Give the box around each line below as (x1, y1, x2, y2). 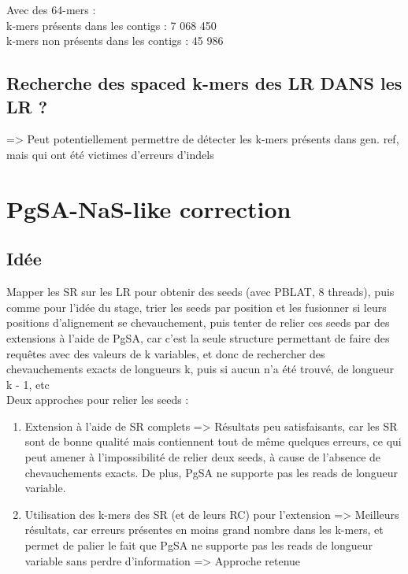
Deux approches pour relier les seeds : (6, 391, 189, 408)
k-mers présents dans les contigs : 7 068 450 (6, 17, 217, 33)
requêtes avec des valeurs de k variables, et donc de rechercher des (6, 345, 325, 361)
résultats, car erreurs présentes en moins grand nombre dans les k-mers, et (24, 521, 384, 538)
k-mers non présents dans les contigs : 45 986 (6, 32, 224, 49)
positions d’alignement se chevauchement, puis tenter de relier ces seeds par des (6, 314, 390, 331)
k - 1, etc (6, 376, 50, 392)
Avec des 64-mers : (6, 2, 96, 17)
